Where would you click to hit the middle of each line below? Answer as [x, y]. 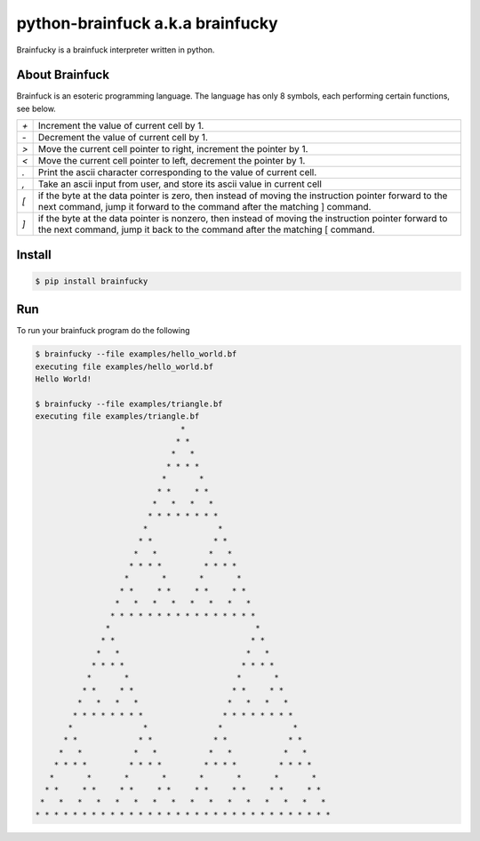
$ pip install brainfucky [92, 281]
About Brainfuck [63, 75]
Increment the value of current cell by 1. [121, 126]
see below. [36, 108]
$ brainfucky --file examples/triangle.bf [129, 404]
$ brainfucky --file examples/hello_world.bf [136, 354]
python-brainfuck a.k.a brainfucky [148, 23]
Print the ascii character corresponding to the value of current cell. [177, 172]
